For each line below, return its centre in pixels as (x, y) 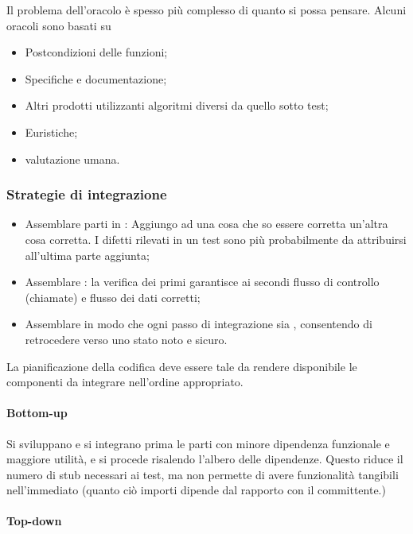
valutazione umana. (72, 159)
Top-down (34, 521)
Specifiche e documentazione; (96, 78)
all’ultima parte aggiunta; (87, 255)
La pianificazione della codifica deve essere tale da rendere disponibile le (182, 366)
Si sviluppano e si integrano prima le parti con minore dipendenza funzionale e (198, 443)
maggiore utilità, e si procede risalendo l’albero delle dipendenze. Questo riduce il (205, 459)
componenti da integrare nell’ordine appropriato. (125, 382)
